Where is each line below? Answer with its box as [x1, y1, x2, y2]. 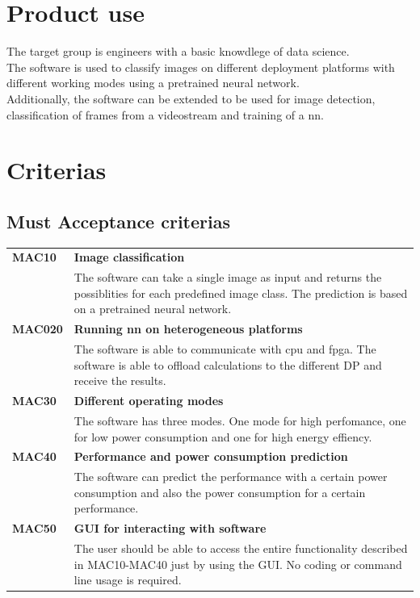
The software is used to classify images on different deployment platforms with [6, 58, 395, 75]
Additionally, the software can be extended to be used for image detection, [6, 90, 376, 107]
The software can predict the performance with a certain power [73, 468, 388, 485]
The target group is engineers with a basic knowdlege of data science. [6, 43, 350, 60]
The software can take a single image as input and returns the [73, 269, 382, 286]
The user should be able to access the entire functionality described [73, 540, 408, 557]
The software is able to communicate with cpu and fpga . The [73, 341, 376, 358]
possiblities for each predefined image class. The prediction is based [73, 284, 408, 301]
